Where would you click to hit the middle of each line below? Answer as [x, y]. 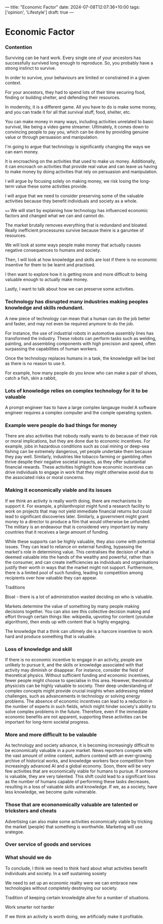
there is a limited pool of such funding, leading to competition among [74, 572]
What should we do [28, 858]
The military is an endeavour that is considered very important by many [77, 527]
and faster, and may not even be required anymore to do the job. [70, 323]
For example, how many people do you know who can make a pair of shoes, [81, 373]
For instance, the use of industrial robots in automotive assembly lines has [80, 333]
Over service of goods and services [48, 844]
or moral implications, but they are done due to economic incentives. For [78, 441]
